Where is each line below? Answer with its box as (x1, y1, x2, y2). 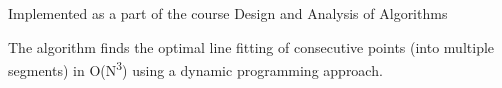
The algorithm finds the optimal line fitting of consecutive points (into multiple (8, 36, 495, 57)
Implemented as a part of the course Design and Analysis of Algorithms (8, 3, 448, 23)
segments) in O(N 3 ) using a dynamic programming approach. (8, 57, 383, 80)
